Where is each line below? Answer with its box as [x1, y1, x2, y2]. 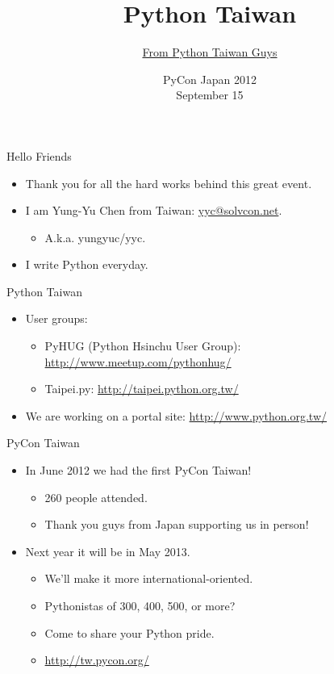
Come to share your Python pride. [44, 624, 215, 641]
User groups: [25, 310, 88, 327]
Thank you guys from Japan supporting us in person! [44, 516, 309, 533]
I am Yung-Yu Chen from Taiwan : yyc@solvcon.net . [25, 202, 282, 219]
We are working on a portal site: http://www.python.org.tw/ [25, 407, 328, 424]
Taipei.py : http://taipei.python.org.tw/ [44, 380, 239, 397]
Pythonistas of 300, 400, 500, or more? [44, 597, 236, 613]
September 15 [176, 86, 244, 103]
